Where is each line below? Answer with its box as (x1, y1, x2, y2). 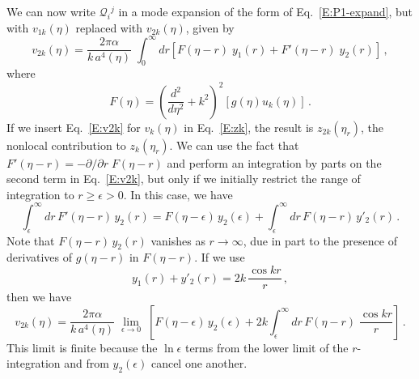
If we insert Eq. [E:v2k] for (6, 118, 141, 135)
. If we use (194, 249, 245, 266)
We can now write (6, 3, 96, 19)
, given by (185, 19, 235, 36)
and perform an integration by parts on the (167, 154, 382, 171)
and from (64, 355, 109, 372)
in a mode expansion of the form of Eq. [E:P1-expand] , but (118, 3, 413, 19)
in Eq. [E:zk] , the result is (184, 118, 314, 135)
